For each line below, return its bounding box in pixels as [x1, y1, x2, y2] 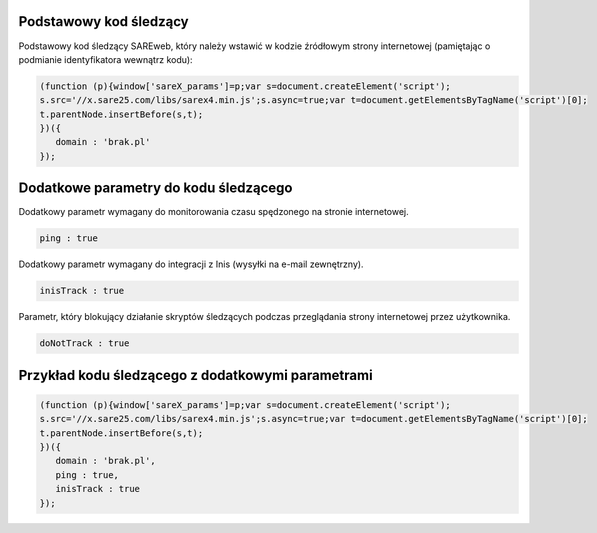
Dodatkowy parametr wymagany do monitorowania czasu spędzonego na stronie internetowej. [18, 206, 409, 218]
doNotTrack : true [39, 338, 130, 349]
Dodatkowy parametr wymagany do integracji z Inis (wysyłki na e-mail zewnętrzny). [18, 258, 364, 270]
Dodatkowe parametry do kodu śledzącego [18, 180, 293, 197]
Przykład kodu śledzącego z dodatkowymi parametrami [18, 366, 374, 384]
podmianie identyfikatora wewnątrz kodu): [18, 53, 194, 65]
